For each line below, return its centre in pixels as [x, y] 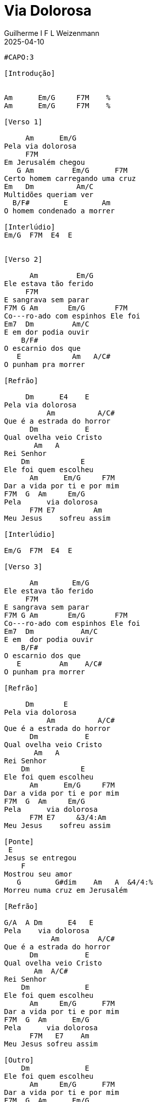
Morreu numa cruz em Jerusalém [66, 890]
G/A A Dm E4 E [49, 922]
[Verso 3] [23, 566]
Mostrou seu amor [38, 874]
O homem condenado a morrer [60, 211]
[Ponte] [19, 841]
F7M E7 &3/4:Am [68, 817]
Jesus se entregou [40, 858]
